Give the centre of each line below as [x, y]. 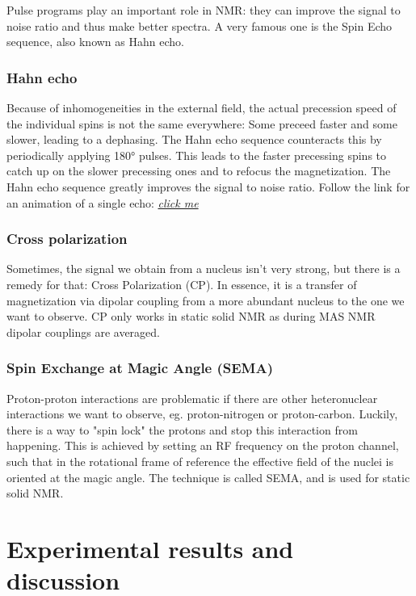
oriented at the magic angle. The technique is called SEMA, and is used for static [208, 477]
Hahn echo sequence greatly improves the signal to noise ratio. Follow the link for [208, 186]
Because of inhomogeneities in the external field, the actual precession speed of [202, 107]
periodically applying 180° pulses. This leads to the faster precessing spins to [197, 155]
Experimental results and [150, 548]
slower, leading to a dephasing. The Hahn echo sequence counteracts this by [194, 139]
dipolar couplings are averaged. [83, 332]
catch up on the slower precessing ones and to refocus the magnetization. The [199, 171]
